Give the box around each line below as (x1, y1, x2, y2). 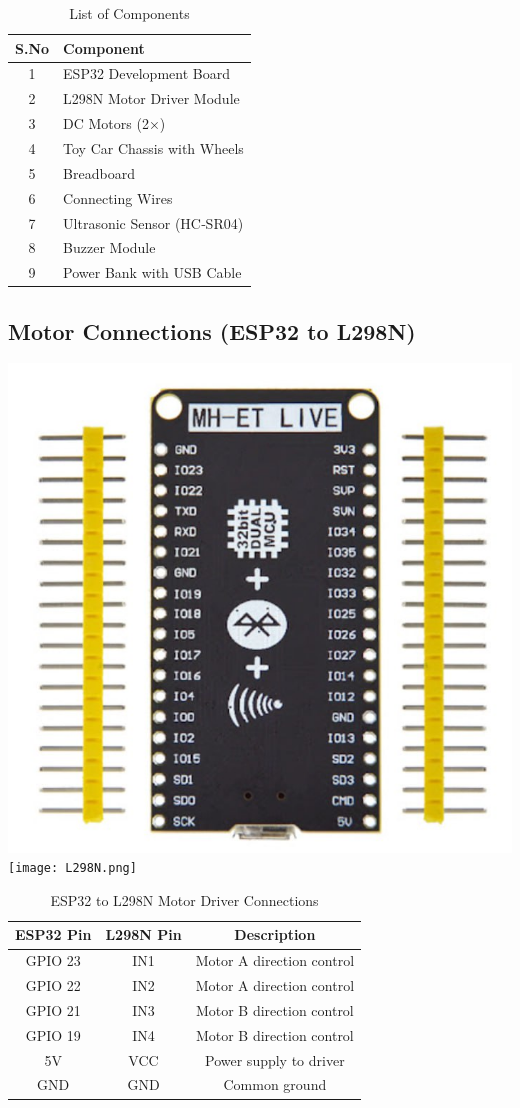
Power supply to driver (205, 1049, 345, 1070)
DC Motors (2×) (63, 113, 166, 134)
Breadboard (63, 162, 135, 183)
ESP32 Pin (15, 924, 92, 945)
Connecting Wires (63, 187, 173, 208)
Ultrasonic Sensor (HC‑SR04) (63, 212, 244, 233)
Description (234, 924, 316, 945)
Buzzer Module (63, 237, 156, 258)
